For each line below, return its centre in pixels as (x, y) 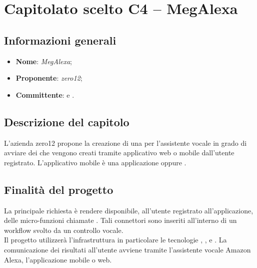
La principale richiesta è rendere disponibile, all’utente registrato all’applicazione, (129, 210)
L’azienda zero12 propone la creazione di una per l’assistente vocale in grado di (125, 143)
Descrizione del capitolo (67, 121)
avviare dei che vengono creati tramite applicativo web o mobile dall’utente (119, 153)
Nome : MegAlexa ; (44, 61)
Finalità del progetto (59, 189)
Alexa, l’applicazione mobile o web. (58, 259)
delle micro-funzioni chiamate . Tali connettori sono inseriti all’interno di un (120, 220)
